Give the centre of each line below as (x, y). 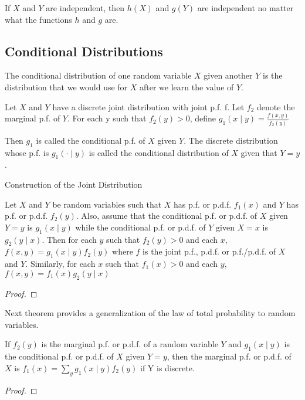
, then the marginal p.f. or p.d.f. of (229, 356)
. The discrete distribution (231, 140)
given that (259, 152)
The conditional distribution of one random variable (98, 75)
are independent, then (85, 8)
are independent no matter (245, 8)
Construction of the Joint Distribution (74, 184)
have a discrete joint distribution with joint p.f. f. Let (148, 106)
